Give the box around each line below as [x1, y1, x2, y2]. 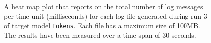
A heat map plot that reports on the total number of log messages [4, 1, 203, 11]
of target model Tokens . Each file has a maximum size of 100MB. [4, 20, 200, 30]
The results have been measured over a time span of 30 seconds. [4, 29, 196, 40]
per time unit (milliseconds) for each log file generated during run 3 [4, 11, 207, 21]
